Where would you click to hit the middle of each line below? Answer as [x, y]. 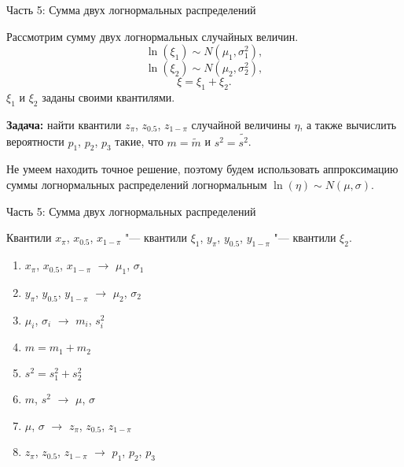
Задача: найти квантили [64, 124]
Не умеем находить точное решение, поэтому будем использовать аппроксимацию [202, 169]
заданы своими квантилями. [108, 96]
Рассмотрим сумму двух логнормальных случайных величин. [152, 36]
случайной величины [241, 124]
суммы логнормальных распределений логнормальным [137, 185]
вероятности [35, 141]
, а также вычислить [348, 124]
